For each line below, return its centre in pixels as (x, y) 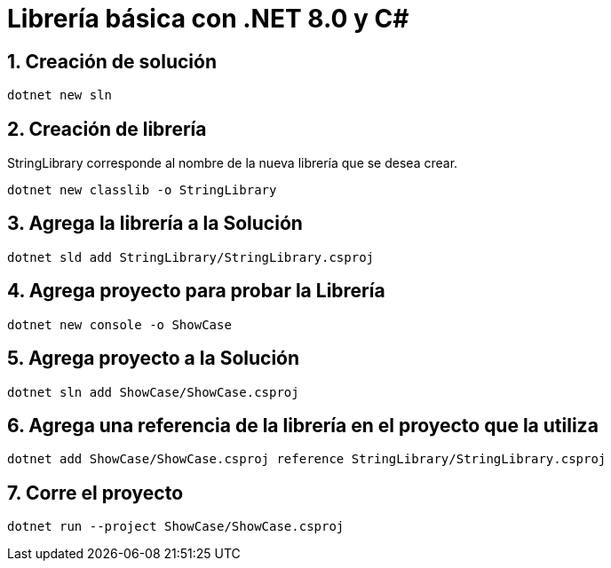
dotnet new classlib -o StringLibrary (142, 190)
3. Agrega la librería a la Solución (155, 224)
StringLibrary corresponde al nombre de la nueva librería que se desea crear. (233, 163)
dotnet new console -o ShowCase (119, 324)
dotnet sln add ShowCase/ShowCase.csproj (153, 392)
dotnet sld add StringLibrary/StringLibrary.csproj (191, 257)
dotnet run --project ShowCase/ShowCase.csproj (176, 527)
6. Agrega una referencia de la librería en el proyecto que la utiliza (303, 425)
